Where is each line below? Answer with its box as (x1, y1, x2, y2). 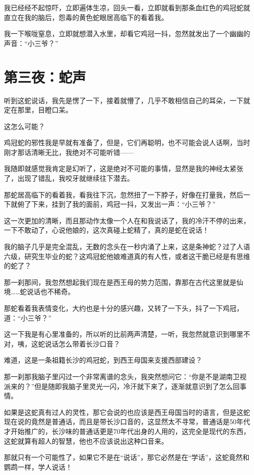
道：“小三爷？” (4, 312, 52, 323)
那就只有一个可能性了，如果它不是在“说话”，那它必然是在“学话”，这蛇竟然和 (4, 452, 250, 462)
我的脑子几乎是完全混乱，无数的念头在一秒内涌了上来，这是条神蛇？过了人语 (4, 241, 250, 252)
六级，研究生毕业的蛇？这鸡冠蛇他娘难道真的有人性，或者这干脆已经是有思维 (4, 251, 250, 261)
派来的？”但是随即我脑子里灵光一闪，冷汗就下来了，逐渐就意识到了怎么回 (4, 381, 240, 391)
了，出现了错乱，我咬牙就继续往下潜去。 (4, 173, 134, 183)
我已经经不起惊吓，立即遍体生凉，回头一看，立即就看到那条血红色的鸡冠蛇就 (4, 2, 250, 12)
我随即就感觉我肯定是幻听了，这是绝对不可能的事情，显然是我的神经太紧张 (4, 163, 243, 173)
